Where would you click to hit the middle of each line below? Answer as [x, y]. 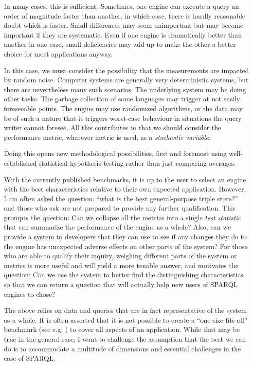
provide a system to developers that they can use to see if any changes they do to [126, 237]
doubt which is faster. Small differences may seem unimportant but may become [124, 25]
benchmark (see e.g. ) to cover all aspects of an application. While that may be [122, 329]
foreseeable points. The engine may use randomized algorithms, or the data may [123, 108]
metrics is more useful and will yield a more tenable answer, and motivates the [121, 265]
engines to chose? [30, 294]
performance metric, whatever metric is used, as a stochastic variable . [107, 137]
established [20, 163]
